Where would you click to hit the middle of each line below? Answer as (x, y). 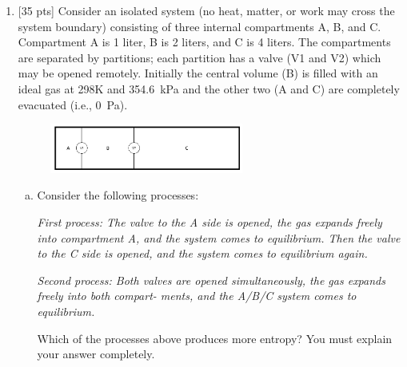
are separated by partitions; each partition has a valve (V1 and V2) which (200, 57)
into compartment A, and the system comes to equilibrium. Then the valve (219, 237)
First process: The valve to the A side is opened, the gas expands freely (209, 221)
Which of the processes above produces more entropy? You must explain (215, 338)
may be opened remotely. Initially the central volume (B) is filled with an (198, 73)
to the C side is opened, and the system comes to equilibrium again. (202, 253)
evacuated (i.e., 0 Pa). (73, 104)
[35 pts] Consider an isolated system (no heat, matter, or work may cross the (206, 10)
